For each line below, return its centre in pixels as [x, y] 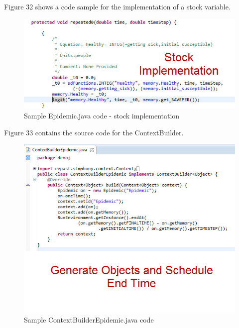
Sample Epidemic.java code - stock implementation [102, 115]
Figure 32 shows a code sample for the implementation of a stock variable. [117, 6]
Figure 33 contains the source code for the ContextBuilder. [94, 132]
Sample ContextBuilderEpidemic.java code [89, 319]
